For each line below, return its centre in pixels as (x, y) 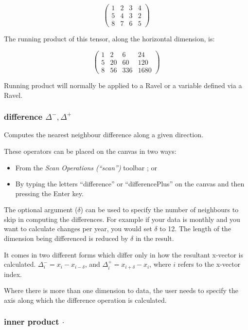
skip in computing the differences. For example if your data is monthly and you (122, 219)
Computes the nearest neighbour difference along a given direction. (104, 135)
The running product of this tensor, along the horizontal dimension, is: (109, 39)
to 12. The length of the (195, 229)
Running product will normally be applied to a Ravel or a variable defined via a (123, 85)
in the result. (155, 238)
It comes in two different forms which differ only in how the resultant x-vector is (124, 254)
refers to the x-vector (209, 264)
